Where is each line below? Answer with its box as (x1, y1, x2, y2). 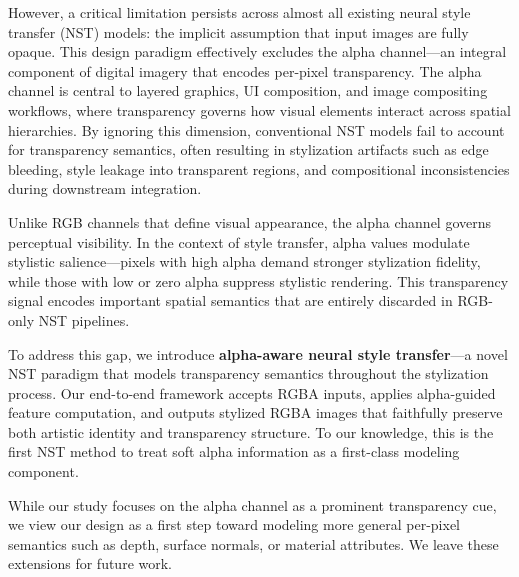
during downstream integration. (8, 178, 202, 199)
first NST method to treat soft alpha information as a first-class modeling (8, 441, 460, 462)
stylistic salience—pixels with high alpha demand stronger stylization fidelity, (8, 251, 481, 272)
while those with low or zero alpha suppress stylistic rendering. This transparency (8, 270, 509, 291)
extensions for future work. (8, 553, 173, 574)
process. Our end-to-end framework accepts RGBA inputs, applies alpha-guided (8, 382, 496, 403)
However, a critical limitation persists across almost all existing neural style (8, 2, 471, 22)
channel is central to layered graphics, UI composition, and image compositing (8, 80, 488, 101)
